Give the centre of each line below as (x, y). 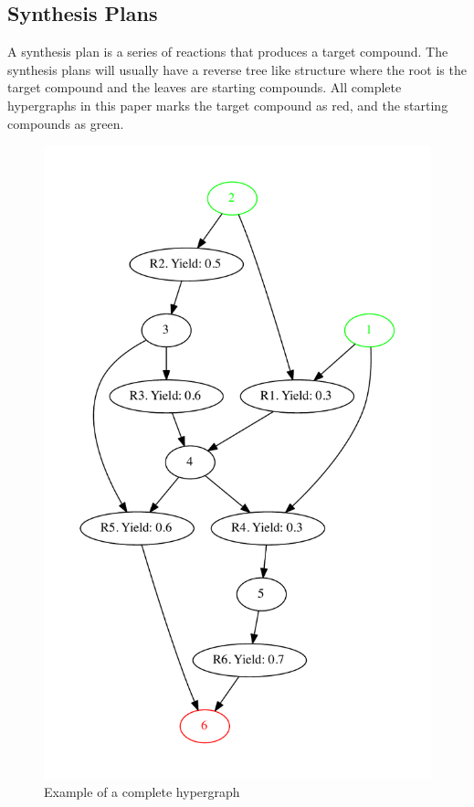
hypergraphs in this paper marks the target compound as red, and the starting (228, 105)
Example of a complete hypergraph (142, 792)
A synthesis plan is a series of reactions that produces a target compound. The (228, 52)
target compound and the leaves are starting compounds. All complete (205, 87)
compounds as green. (66, 123)
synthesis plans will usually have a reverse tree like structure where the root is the (237, 69)
